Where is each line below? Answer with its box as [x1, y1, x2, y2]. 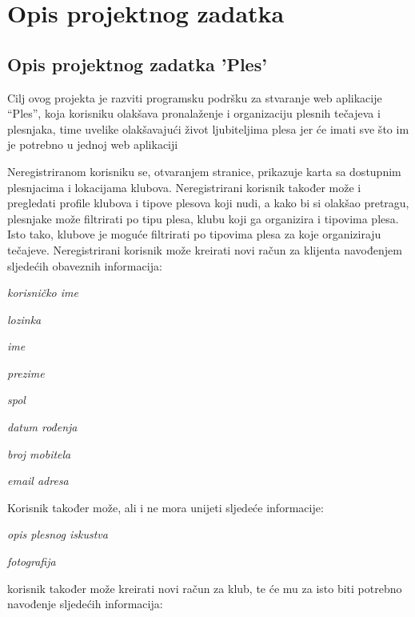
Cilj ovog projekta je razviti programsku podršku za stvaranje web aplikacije [7, 89, 382, 106]
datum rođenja [7, 419, 78, 435]
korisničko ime [7, 284, 78, 301]
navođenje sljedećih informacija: [7, 595, 163, 612]
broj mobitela [7, 445, 71, 462]
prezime [7, 364, 45, 381]
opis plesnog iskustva [7, 526, 108, 543]
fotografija [7, 553, 56, 570]
